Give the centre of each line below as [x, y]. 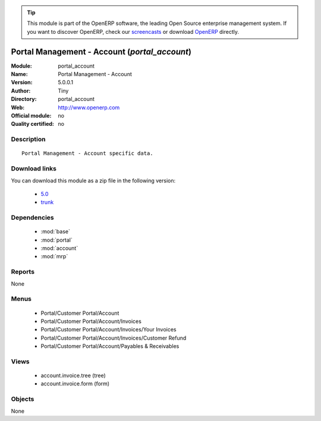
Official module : [31, 116]
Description [28, 140]
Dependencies [33, 218]
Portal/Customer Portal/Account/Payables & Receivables [110, 346]
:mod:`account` [59, 248]
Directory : [24, 99]
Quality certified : [33, 124]
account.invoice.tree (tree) [73, 376]
